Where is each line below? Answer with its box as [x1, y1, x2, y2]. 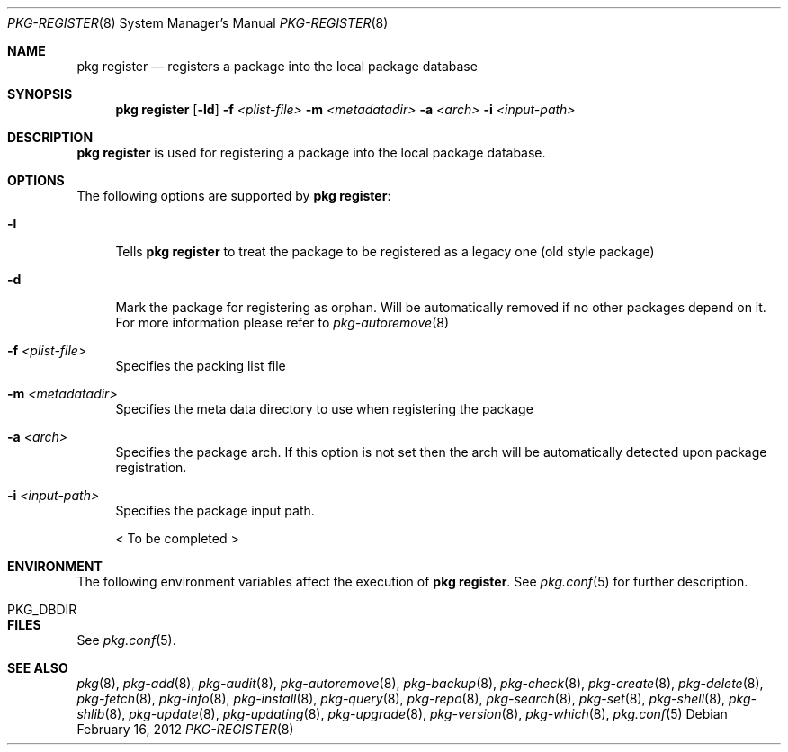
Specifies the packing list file [115, 358, 286, 373]
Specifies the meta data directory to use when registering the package [115, 401, 533, 416]
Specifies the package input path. [115, 503, 315, 518]
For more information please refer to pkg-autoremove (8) [115, 315, 450, 330]
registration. [115, 460, 187, 475]
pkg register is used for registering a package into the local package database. [76, 145, 546, 160]
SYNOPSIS [7, 86, 73, 102]
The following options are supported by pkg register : [76, 188, 391, 203]
